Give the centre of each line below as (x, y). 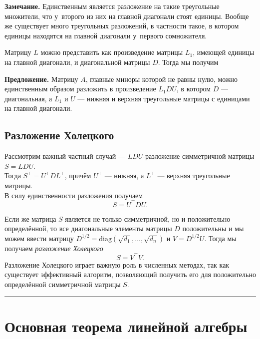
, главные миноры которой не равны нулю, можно (162, 79)
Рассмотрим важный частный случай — (65, 156)
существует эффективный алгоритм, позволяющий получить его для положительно (130, 274)
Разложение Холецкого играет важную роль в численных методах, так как (117, 264)
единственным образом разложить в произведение (80, 89)
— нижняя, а (124, 175)
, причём (78, 175)
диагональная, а (28, 98)
